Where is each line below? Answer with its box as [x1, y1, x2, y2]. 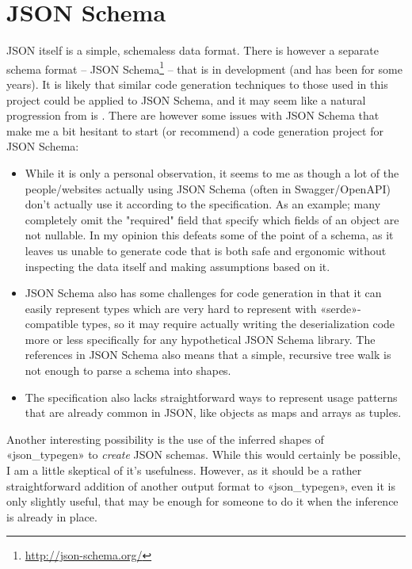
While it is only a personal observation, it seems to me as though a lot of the [25, 164, 399, 181]
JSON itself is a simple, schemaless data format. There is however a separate [6, 42, 379, 59]
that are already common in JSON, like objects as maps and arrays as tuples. [25, 404, 402, 421]
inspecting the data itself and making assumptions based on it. [25, 258, 330, 274]
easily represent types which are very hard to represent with [25, 300, 317, 316]
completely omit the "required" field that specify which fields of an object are [25, 211, 399, 227]
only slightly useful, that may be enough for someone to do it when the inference [6, 493, 399, 510]
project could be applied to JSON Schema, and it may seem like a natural [6, 91, 366, 108]
